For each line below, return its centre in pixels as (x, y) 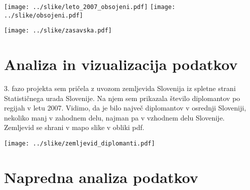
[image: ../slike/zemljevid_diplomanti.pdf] (80, 144)
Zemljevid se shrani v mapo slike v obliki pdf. (74, 127)
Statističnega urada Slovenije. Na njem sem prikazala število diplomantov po (122, 98)
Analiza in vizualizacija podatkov (121, 64)
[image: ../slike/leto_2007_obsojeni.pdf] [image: (90, 7)
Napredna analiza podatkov (101, 177)
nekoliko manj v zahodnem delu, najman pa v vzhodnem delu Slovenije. (114, 117)
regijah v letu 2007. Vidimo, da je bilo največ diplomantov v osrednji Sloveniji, (125, 108)
